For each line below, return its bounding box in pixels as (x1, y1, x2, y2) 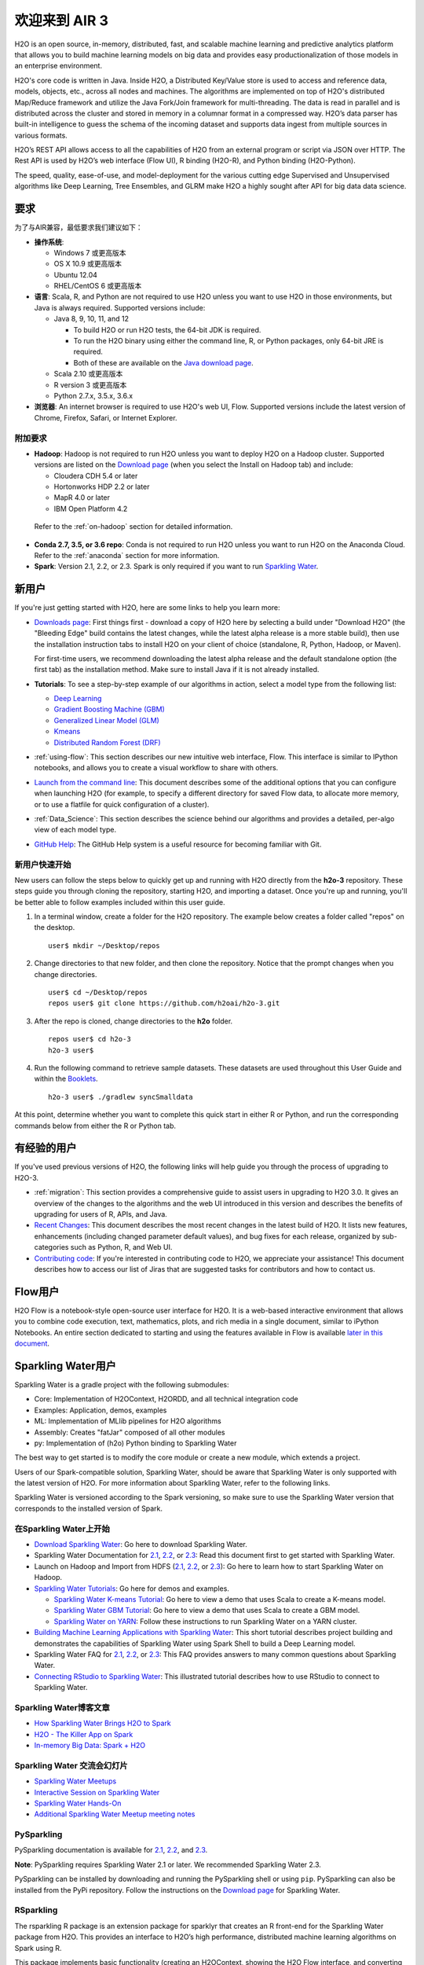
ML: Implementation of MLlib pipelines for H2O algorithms (34, 1416, 221, 1426)
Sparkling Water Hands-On (34, 1798, 122, 1808)
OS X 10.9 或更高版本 (53, 259, 122, 269)
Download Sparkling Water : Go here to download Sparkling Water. (34, 1540, 247, 1548)
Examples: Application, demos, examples (34, 1405, 167, 1415)
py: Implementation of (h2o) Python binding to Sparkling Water (34, 1438, 237, 1448)
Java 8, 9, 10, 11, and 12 (53, 314, 130, 324)
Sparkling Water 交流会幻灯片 (14, 1760, 129, 1771)
